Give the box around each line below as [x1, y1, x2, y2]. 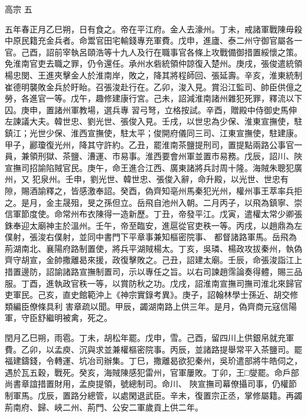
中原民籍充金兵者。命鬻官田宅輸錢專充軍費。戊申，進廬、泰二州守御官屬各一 [5, 34, 302, 47]
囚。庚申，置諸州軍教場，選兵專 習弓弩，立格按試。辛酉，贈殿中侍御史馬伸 [5, 103, 297, 116]
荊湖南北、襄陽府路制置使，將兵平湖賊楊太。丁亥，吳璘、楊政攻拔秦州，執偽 [5, 242, 302, 254]
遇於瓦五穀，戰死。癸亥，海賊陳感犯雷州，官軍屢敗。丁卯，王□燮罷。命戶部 [5, 366, 299, 378]
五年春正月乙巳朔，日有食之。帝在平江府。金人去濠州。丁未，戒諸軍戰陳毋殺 [5, 22, 302, 35]
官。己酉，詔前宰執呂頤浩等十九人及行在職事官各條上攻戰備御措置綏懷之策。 [5, 45, 302, 58]
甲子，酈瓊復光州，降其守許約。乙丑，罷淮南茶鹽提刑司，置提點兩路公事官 [5, 138, 294, 150]
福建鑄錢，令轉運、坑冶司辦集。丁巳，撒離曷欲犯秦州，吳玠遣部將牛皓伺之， [5, 354, 302, 367]
